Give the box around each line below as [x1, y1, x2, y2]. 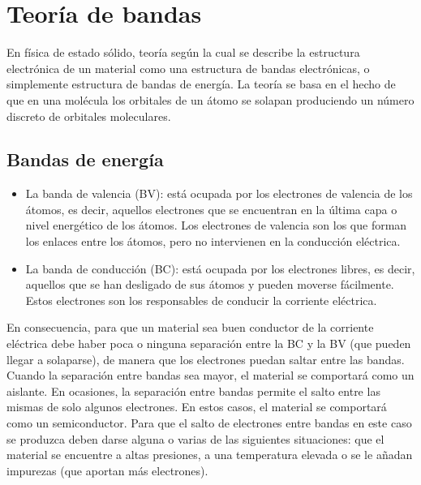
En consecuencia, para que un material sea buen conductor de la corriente [6, 319, 374, 336]
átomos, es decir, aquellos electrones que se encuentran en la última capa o [25, 200, 397, 217]
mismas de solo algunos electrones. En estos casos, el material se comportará [6, 398, 387, 415]
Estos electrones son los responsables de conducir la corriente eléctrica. [25, 291, 377, 308]
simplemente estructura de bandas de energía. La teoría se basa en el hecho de [6, 75, 396, 92]
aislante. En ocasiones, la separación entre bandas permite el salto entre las [6, 382, 380, 399]
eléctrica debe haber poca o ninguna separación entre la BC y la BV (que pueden [6, 335, 411, 352]
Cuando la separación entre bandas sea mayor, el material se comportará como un [6, 367, 415, 384]
